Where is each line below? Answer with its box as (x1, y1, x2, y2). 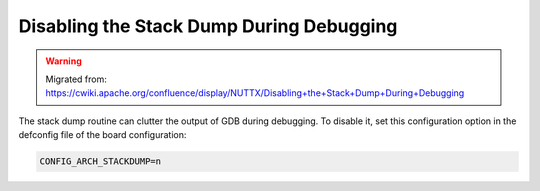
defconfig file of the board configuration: (18, 129, 187, 141)
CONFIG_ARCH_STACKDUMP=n (39, 156, 162, 167)
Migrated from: (45, 73, 107, 85)
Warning (45, 55, 82, 67)
